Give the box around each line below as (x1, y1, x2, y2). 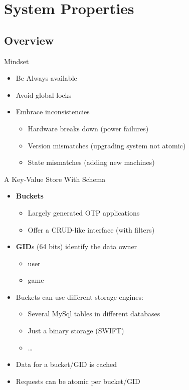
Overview (4, 32, 54, 48)
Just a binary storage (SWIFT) (28, 325, 124, 336)
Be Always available (16, 73, 77, 83)
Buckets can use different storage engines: (16, 291, 143, 302)
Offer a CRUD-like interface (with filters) (28, 224, 155, 235)
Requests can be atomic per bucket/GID (16, 375, 140, 386)
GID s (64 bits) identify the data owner (16, 241, 137, 252)
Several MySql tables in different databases (28, 308, 160, 319)
